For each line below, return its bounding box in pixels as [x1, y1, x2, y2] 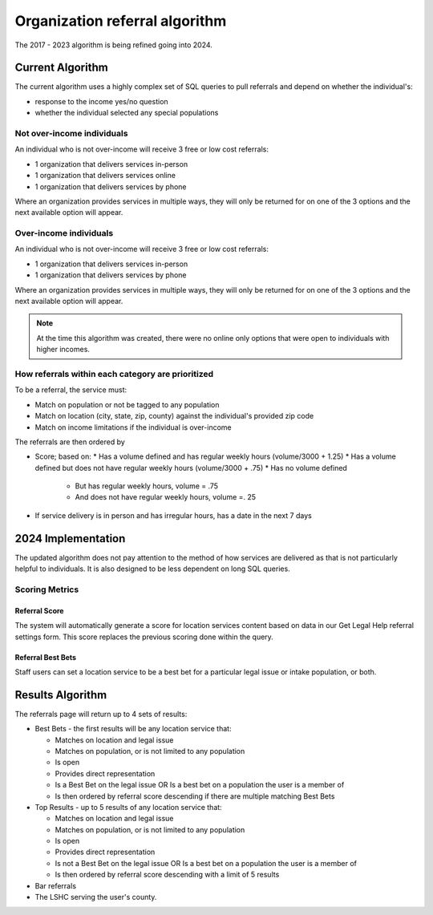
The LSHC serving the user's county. [34, 893, 157, 902]
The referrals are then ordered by [14, 437, 126, 447]
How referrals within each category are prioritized [14, 368, 214, 379]
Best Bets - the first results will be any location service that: [34, 724, 232, 734]
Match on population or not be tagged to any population [34, 399, 220, 409]
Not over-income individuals [14, 128, 128, 139]
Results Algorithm [14, 688, 107, 702]
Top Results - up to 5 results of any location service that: [34, 802, 222, 812]
